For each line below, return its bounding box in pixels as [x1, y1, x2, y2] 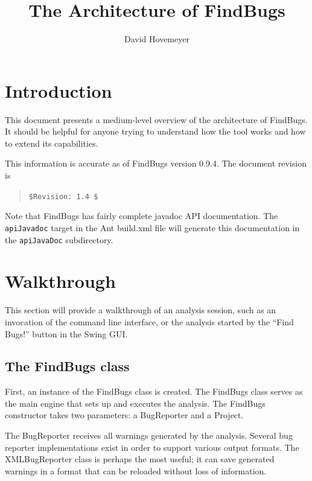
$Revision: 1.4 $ [28, 192, 98, 201]
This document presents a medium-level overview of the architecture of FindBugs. [5, 113, 308, 126]
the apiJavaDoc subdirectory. [5, 233, 113, 246]
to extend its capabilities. [5, 136, 98, 149]
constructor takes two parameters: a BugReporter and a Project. [5, 409, 244, 421]
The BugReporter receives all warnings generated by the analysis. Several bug [5, 429, 293, 442]
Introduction [5, 78, 112, 103]
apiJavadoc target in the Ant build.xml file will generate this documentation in [5, 221, 300, 234]
